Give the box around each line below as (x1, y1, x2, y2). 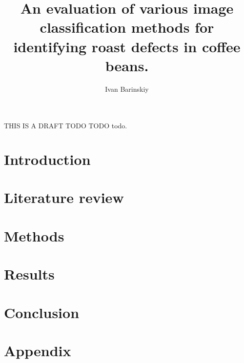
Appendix (4, 340, 71, 360)
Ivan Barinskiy (105, 83, 149, 94)
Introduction (4, 149, 91, 169)
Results (4, 264, 55, 284)
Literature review (4, 187, 124, 207)
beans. (105, 55, 149, 75)
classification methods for (40, 17, 214, 37)
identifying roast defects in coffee (13, 36, 241, 56)
